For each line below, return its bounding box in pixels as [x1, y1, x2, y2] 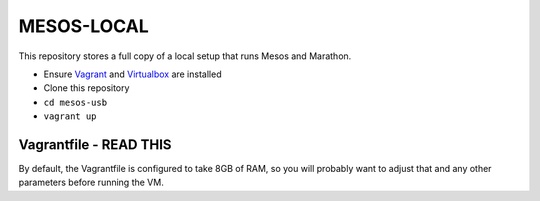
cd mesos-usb [43, 96, 108, 108]
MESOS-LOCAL [18, 15, 149, 37]
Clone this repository [43, 82, 130, 94]
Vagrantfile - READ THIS [18, 136, 172, 153]
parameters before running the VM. [18, 176, 164, 189]
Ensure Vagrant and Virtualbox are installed [43, 68, 222, 80]
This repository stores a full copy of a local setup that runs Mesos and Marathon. [18, 50, 352, 62]
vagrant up [43, 111, 97, 122]
